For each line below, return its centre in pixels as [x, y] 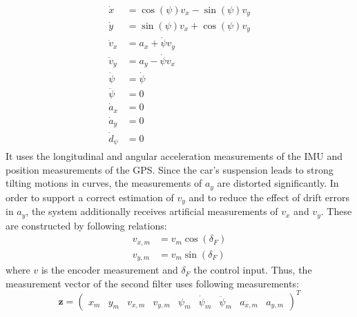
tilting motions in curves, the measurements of [104, 183]
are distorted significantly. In [278, 183]
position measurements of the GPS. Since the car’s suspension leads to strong [170, 169]
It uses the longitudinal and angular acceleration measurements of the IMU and [174, 156]
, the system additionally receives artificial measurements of [152, 211]
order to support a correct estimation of [90, 197]
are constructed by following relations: [86, 225]
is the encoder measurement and [109, 270]
